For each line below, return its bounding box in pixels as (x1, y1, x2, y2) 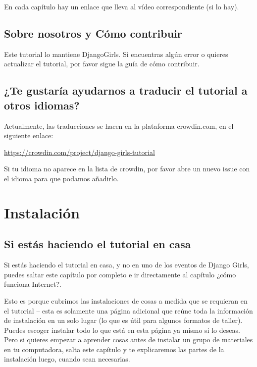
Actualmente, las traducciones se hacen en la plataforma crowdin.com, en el (4, 120, 234, 131)
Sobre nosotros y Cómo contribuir (4, 25, 182, 41)
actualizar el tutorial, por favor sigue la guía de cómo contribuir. (4, 58, 200, 69)
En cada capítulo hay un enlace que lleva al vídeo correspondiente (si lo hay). (4, 1, 239, 11)
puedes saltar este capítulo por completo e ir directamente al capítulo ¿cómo (4, 269, 236, 279)
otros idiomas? (4, 97, 80, 112)
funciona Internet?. (4, 279, 61, 289)
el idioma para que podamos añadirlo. (4, 173, 119, 183)
